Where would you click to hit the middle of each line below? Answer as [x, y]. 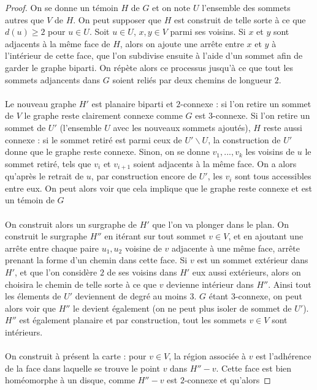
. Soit [99, 32]
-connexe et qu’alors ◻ [227, 380]
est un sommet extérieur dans [253, 260]
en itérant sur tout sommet [155, 236]
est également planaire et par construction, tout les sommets [133, 320]
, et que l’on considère [56, 272]
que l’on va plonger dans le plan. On [220, 224]
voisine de [143, 248]
